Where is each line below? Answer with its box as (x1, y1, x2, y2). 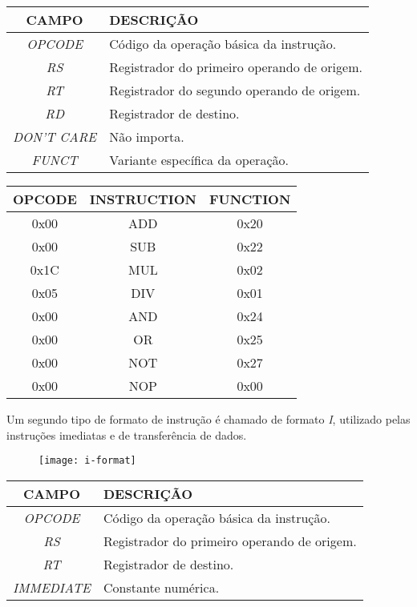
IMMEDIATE (13, 577, 91, 597)
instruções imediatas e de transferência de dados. (6, 426, 247, 443)
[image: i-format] (38, 455, 136, 467)
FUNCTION (208, 190, 291, 208)
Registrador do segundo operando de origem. (109, 81, 361, 99)
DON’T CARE (13, 127, 97, 146)
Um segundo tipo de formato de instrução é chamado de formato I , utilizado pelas (6, 411, 411, 427)
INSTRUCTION (89, 190, 196, 208)
